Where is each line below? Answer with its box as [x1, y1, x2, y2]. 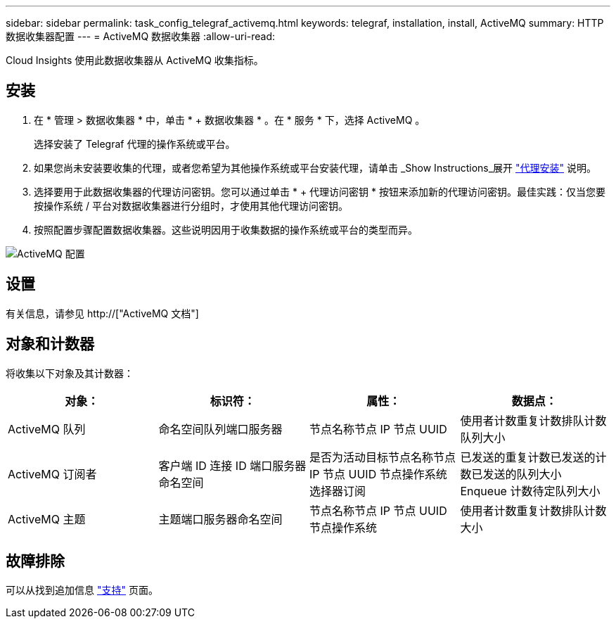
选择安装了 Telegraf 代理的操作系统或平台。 [34, 137, 236, 150]
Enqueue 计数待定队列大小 [460, 483, 601, 498]
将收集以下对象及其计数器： [6, 367, 134, 379]
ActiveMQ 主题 [8, 511, 86, 526]
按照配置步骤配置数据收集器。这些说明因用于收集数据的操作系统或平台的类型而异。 [34, 223, 418, 236]
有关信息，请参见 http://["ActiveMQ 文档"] [6, 307, 199, 319]
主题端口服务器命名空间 [158, 511, 283, 526]
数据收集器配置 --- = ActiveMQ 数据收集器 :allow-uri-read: [6, 30, 276, 42]
